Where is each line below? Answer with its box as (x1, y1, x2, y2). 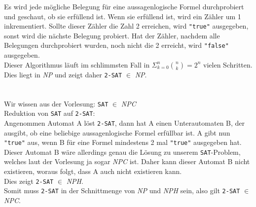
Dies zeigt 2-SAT (4, 175, 54, 186)
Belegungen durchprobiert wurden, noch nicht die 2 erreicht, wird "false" (4, 40, 229, 50)
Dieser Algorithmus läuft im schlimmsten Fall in (4, 59, 150, 69)
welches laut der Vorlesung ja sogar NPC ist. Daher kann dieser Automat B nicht (4, 156, 250, 167)
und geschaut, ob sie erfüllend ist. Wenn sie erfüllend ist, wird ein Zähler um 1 (4, 11, 241, 21)
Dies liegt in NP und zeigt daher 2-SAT (4, 69, 122, 79)
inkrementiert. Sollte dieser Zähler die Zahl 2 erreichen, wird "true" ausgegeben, (4, 21, 249, 31)
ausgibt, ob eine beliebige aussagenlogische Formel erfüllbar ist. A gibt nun (4, 127, 230, 138)
